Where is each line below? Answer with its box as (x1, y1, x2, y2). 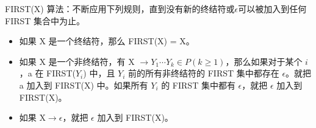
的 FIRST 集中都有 (161, 78, 235, 91)
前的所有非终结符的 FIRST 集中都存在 (128, 67, 279, 79)
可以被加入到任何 (238, 2, 307, 15)
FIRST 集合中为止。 (5, 14, 85, 27)
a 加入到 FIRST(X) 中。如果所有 (19, 78, 148, 91)
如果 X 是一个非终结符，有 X (19, 55, 135, 67)
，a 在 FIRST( (19, 67, 76, 79)
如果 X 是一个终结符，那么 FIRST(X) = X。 (19, 35, 195, 47)
